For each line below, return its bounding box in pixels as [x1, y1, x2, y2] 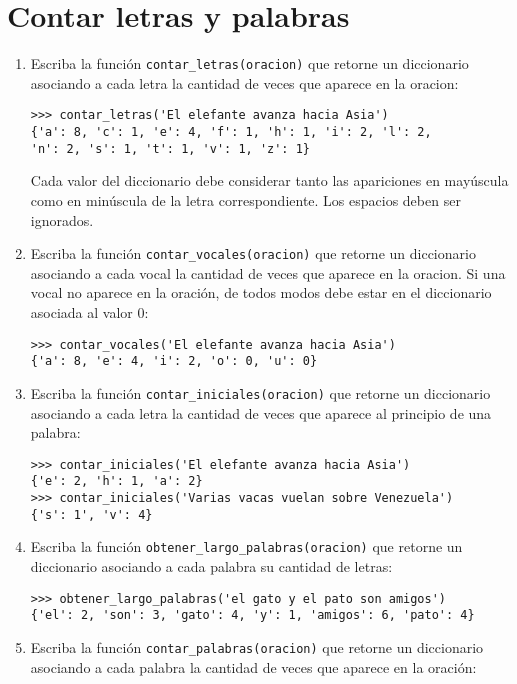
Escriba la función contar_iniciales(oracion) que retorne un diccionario [30, 382, 491, 403]
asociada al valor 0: [30, 301, 149, 322]
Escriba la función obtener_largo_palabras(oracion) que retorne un [30, 536, 463, 557]
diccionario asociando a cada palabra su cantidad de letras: [30, 556, 393, 576]
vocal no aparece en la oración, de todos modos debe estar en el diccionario [30, 282, 492, 303]
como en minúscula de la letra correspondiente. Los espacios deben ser [30, 189, 461, 210]
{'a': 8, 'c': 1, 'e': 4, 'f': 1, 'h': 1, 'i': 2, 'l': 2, [30, 125, 432, 140]
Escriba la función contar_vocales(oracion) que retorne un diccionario [30, 243, 476, 264]
